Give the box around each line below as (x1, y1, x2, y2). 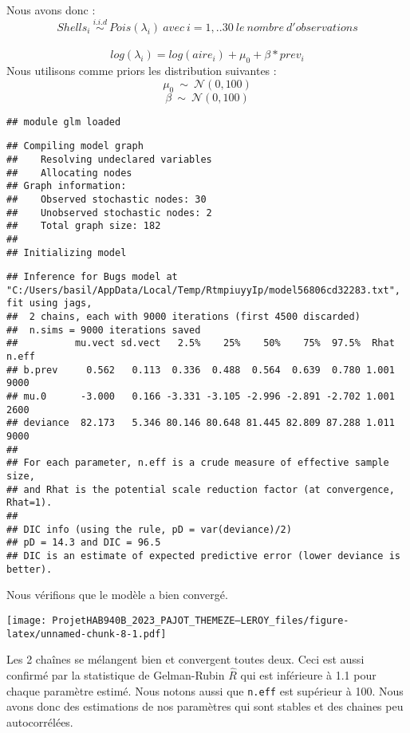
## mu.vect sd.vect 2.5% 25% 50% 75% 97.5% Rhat (6, 337, 395, 349)
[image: (6, 614, 47, 626)
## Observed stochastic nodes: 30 (6, 193, 207, 205)
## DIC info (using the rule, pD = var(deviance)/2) (6, 523, 292, 535)
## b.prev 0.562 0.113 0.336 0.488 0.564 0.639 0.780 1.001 (6, 364, 395, 376)
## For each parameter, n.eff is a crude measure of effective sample (6, 457, 389, 469)
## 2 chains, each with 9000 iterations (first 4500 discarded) (6, 311, 361, 323)
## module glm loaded (6, 116, 121, 128)
